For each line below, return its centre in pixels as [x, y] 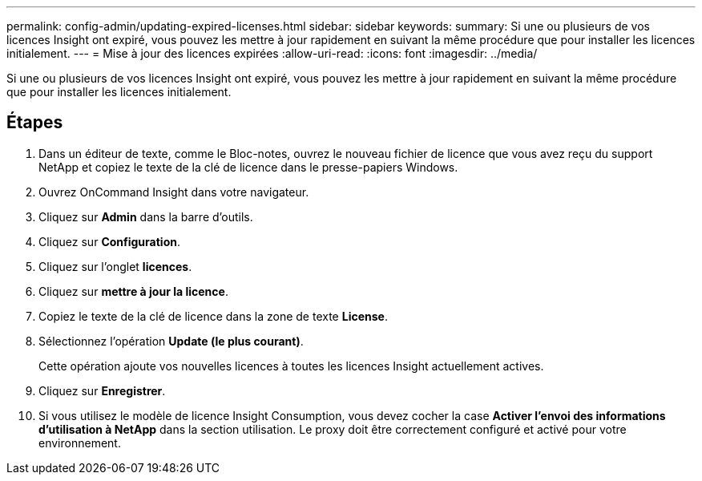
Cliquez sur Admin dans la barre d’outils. [146, 216]
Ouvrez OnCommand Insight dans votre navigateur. [174, 192]
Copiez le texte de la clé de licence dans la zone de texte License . [213, 316]
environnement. [80, 443]
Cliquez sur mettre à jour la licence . [133, 291]
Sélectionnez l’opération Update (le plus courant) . [171, 341]
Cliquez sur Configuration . [109, 241]
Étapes [35, 123]
